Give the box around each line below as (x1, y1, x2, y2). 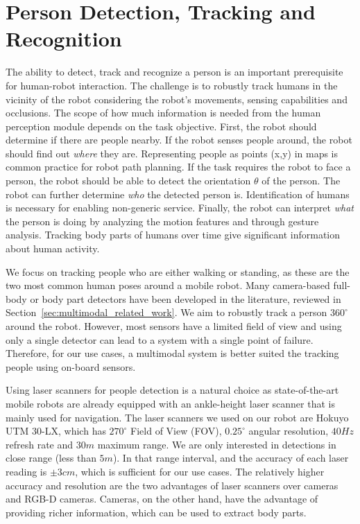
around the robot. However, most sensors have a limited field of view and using (6, 319, 342, 333)
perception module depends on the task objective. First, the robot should (6, 119, 317, 133)
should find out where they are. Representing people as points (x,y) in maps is (6, 146, 338, 160)
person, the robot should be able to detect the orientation (6, 173, 251, 188)
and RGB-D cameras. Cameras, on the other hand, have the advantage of (6, 491, 318, 506)
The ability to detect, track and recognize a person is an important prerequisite (6, 64, 343, 79)
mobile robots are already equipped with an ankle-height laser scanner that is (6, 396, 335, 410)
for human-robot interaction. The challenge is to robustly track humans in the (6, 78, 338, 92)
